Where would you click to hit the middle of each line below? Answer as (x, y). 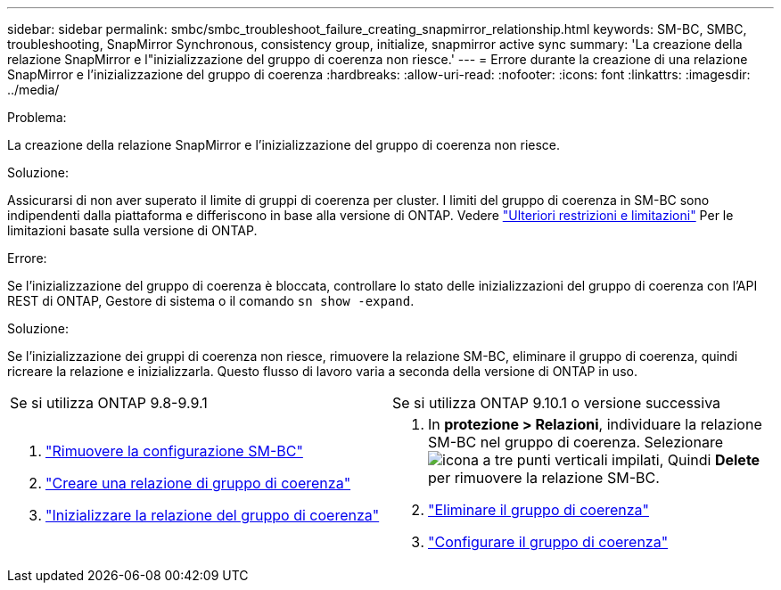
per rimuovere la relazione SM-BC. (544, 478)
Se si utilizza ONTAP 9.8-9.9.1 (109, 403)
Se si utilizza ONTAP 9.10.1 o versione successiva (557, 403)
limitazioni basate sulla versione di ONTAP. (132, 230)
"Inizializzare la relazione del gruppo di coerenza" (213, 515)
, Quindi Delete (710, 460)
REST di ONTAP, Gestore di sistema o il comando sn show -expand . (211, 301)
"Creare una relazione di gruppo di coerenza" (198, 483)
